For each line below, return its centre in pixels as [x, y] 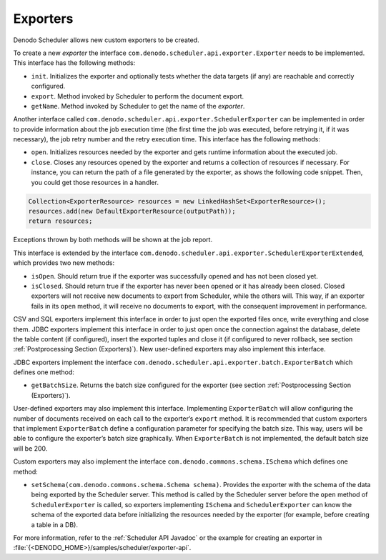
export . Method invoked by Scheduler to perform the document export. [138, 96]
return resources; [60, 221]
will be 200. [30, 448]
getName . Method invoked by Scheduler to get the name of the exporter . [138, 106]
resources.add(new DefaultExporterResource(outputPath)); [132, 211]
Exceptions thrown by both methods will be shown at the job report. [113, 240]
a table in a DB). [55, 524]
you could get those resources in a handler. [95, 182]
